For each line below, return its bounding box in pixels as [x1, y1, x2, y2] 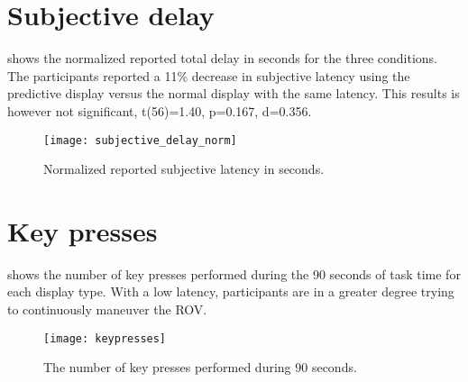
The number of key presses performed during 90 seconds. [43, 358, 357, 377]
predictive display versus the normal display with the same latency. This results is [7, 84, 460, 103]
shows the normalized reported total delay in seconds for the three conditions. [7, 49, 437, 68]
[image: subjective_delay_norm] [43, 133, 237, 147]
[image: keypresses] [43, 332, 167, 345]
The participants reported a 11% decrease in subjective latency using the [7, 66, 410, 85]
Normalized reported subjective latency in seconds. [43, 159, 325, 178]
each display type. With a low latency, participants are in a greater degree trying [7, 282, 454, 301]
